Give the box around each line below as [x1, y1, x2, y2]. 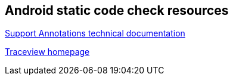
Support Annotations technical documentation [5, 28, 185, 39]
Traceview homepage [5, 47, 90, 57]
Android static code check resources [5, 3, 229, 18]
